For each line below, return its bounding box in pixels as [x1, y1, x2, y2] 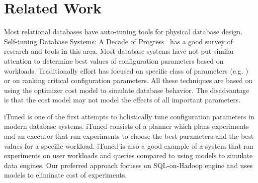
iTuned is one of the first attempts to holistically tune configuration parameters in [4, 111, 255, 121]
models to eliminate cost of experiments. [4, 170, 127, 180]
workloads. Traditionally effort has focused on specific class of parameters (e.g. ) [4, 65, 249, 76]
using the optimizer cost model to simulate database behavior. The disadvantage [4, 85, 250, 95]
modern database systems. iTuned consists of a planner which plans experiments [4, 121, 249, 131]
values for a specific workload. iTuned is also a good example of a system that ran [4, 140, 254, 151]
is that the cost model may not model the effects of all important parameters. [4, 94, 241, 105]
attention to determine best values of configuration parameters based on [4, 55, 224, 66]
